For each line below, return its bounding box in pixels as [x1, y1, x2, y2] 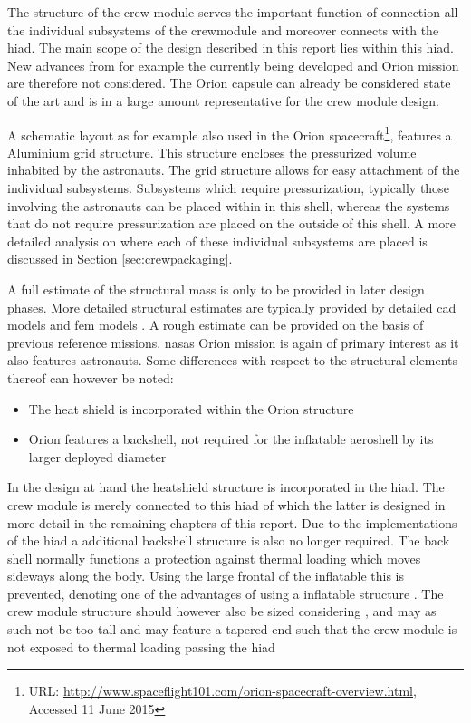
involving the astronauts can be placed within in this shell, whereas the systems [7, 196, 450, 215]
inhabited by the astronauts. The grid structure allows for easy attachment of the [7, 160, 460, 179]
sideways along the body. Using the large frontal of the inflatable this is [7, 566, 404, 585]
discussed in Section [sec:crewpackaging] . [7, 249, 233, 268]
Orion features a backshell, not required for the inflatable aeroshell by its [28, 429, 434, 448]
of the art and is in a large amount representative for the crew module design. [7, 91, 439, 110]
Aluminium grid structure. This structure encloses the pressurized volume [7, 142, 417, 161]
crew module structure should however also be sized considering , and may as [7, 602, 437, 621]
